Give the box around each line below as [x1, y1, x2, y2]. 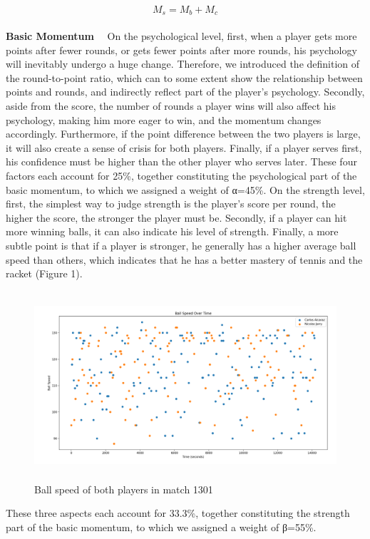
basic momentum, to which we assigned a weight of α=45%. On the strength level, [6, 182, 365, 197]
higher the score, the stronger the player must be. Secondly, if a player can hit [6, 210, 347, 225]
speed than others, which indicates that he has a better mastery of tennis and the [6, 252, 363, 267]
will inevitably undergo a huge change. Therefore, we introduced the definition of [6, 56, 360, 71]
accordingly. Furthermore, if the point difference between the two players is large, [6, 126, 361, 141]
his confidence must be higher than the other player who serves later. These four [6, 154, 357, 169]
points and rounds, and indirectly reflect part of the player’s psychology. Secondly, [6, 84, 365, 99]
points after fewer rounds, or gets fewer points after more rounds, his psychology [6, 42, 357, 57]
